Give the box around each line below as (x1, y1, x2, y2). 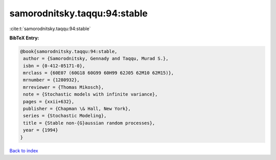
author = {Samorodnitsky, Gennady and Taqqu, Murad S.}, (23, 56, 169, 61)
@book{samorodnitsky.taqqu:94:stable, (20, 49, 118, 54)
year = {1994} (23, 127, 58, 133)
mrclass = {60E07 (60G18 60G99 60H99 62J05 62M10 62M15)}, (23, 70, 174, 76)
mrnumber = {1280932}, (23, 77, 80, 83)
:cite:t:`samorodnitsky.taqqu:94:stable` (9, 26, 91, 32)
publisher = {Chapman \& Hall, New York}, (23, 106, 131, 112)
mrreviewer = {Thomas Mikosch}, (23, 84, 104, 90)
